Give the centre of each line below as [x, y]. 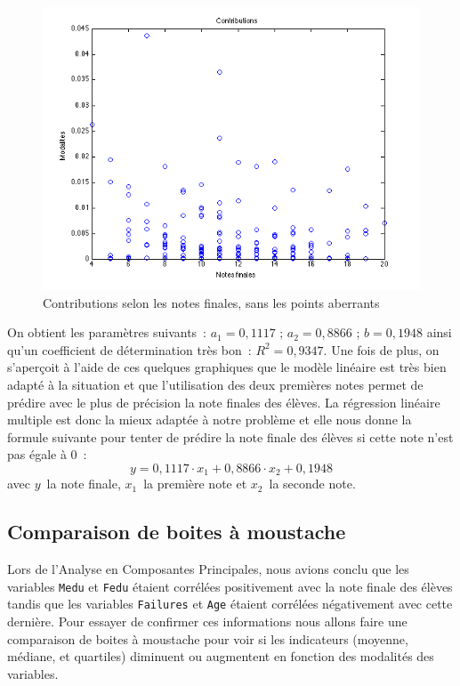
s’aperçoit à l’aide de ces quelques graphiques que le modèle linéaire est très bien [227, 367]
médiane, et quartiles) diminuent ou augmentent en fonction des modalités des [221, 656]
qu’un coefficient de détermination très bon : [129, 349]
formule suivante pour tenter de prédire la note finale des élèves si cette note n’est [230, 436]
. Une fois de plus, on [381, 349]
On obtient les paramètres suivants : [107, 332]
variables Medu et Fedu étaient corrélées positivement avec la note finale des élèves [230, 586]
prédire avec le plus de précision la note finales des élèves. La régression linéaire [224, 402]
